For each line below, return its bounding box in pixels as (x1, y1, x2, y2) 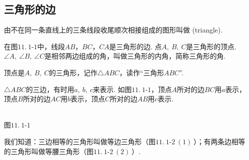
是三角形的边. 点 (109, 41, 162, 51)
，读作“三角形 (119, 67, 164, 77)
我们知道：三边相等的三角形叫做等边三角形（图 (4, 136, 156, 146)
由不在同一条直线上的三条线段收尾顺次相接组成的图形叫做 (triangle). (4, 25, 223, 35)
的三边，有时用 (26, 84, 74, 94)
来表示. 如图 (93, 84, 132, 94)
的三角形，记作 (49, 67, 97, 77)
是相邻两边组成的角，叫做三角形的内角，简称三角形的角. (44, 51, 226, 61)
